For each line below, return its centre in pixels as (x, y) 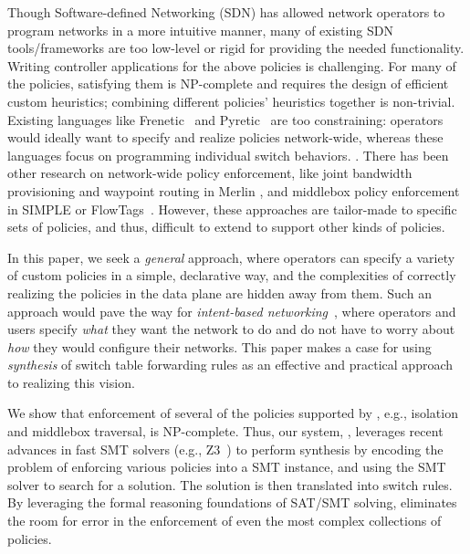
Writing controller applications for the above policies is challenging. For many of (232, 65)
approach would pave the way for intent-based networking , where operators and (232, 311)
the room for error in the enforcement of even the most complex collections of (225, 521)
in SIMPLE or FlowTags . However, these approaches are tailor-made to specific (232, 209)
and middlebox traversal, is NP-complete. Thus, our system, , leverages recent (225, 431)
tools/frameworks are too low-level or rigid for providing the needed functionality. (236, 48)
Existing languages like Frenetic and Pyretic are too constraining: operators (225, 119)
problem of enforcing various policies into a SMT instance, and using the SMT (227, 467)
